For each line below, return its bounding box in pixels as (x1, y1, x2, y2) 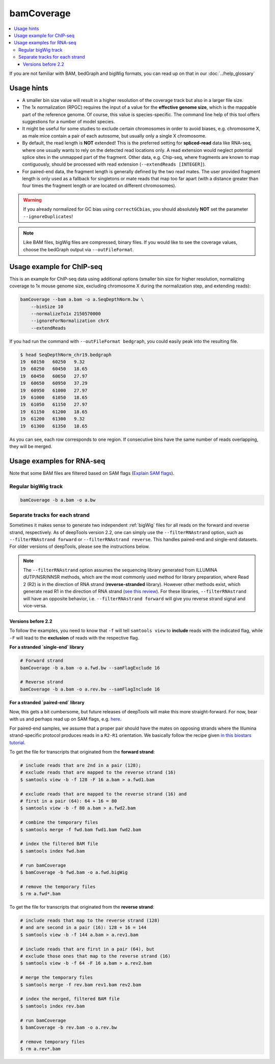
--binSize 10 (31, 304, 64, 309)
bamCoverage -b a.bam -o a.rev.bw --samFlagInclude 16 (20, 686, 160, 692)
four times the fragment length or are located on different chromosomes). (22, 182, 177, 189)
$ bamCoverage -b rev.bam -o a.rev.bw (20, 1024, 117, 1030)
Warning (23, 197, 42, 203)
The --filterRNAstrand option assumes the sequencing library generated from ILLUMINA (23, 567, 217, 573)
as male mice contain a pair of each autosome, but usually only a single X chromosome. (22, 132, 207, 139)
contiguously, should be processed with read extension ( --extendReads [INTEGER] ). (22, 161, 206, 168)
